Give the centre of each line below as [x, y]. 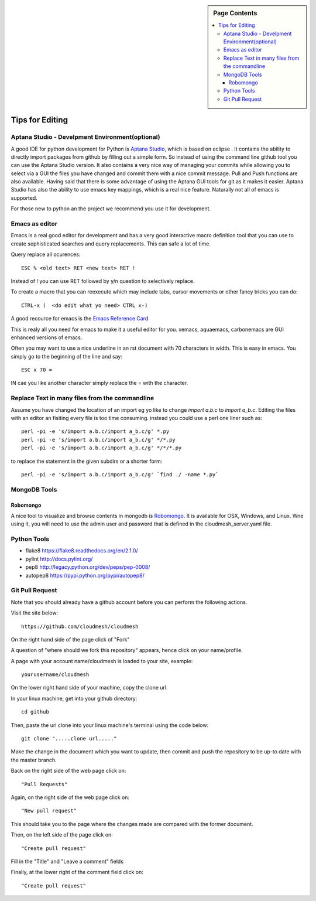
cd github [35, 712]
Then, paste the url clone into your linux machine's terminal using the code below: [110, 725]
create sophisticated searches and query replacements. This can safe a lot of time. [111, 244]
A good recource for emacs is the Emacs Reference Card [80, 319]
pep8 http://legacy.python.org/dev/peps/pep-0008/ [88, 567]
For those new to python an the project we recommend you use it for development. [111, 209]
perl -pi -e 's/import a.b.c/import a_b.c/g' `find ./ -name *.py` [120, 474]
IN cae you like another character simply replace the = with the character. [99, 383]
